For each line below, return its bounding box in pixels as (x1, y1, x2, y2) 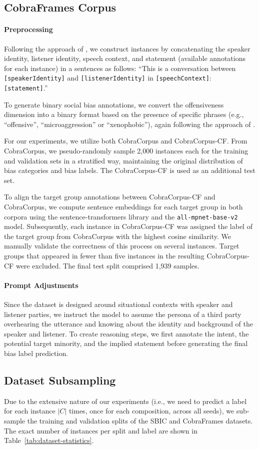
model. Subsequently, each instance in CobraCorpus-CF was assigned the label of (4, 221, 252, 231)
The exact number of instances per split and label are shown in (4, 425, 197, 435)
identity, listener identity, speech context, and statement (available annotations (4, 53, 245, 63)
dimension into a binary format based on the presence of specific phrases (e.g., (4, 109, 244, 119)
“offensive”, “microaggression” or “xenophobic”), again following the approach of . (4, 118, 255, 129)
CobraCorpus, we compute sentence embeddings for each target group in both (4, 201, 243, 212)
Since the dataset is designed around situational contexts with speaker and (4, 299, 233, 309)
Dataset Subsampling (4, 372, 116, 387)
